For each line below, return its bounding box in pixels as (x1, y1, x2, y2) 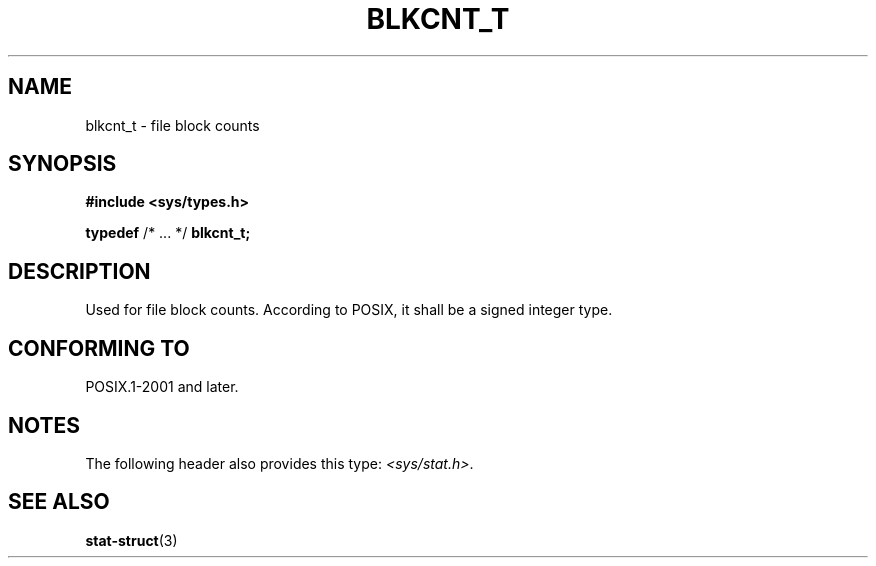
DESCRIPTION (8, 258, 151, 284)
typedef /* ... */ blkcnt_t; (85, 224, 251, 242)
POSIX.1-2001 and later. (85, 378, 239, 396)
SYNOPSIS (8, 151, 117, 177)
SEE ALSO (8, 489, 110, 515)
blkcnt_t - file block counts (85, 116, 260, 134)
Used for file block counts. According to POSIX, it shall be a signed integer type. (85, 301, 613, 319)
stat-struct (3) (85, 531, 178, 549)
